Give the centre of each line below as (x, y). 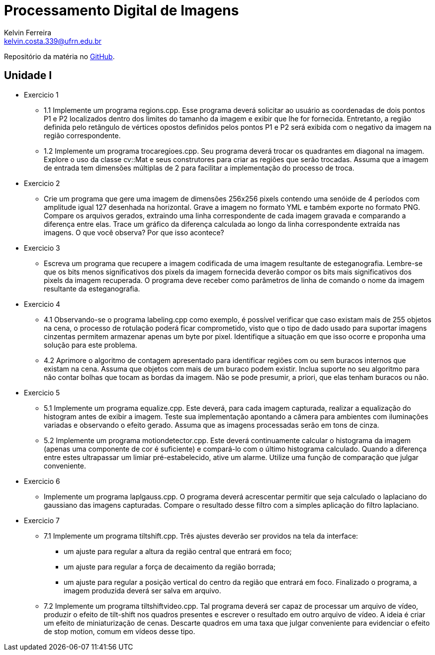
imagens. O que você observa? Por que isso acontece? (134, 232)
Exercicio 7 (42, 520)
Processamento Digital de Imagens (122, 10)
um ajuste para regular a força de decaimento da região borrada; (170, 566)
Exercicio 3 (42, 248)
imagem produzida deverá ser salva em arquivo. (142, 590)
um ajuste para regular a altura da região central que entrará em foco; (178, 551)
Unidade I (28, 76)
